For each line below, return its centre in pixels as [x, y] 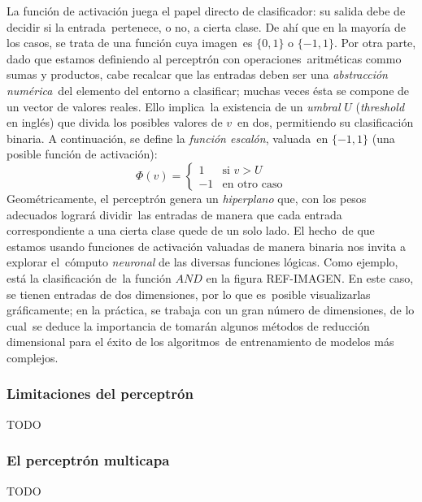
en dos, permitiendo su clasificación [326, 122]
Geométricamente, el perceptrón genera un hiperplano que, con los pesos [187, 198]
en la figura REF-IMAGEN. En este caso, [310, 277]
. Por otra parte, [375, 43]
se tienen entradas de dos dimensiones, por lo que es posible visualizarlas [189, 294]
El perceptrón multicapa [88, 460]
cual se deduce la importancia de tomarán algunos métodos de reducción [188, 325]
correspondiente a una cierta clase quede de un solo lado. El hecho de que [191, 230]
